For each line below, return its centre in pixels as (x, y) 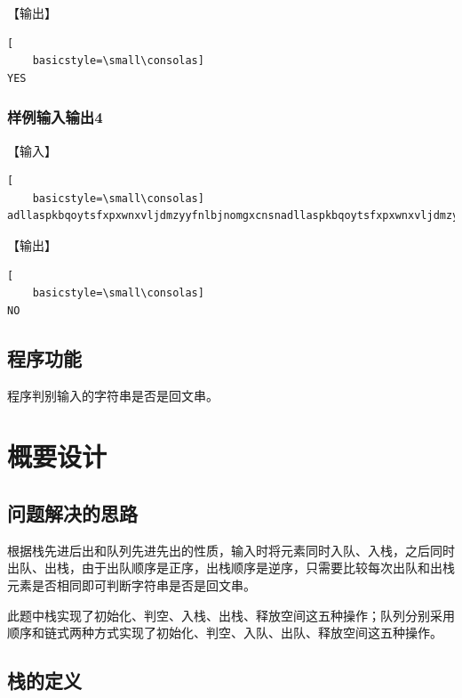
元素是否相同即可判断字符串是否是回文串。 (131, 584)
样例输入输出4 (55, 117)
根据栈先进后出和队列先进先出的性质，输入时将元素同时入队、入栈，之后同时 (231, 550)
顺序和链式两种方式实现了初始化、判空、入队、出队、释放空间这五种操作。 (225, 633)
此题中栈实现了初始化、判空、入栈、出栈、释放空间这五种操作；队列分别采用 (231, 615)
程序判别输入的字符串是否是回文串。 (113, 395)
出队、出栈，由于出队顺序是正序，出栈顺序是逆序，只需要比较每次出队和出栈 (231, 568)
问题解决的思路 (72, 512)
